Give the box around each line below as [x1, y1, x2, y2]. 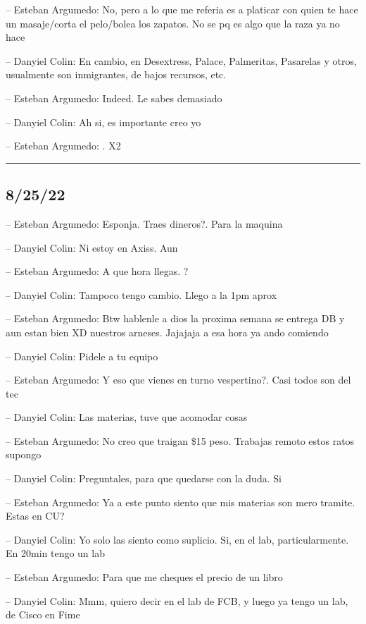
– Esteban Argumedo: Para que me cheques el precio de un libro [6, 570, 283, 585]
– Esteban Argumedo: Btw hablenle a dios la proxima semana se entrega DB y [6, 311, 345, 326]
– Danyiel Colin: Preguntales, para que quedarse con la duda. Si [6, 471, 282, 486]
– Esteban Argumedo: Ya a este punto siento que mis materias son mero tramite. [6, 494, 355, 509]
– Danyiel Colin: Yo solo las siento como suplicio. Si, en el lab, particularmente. [6, 532, 349, 546]
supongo [6, 447, 42, 462]
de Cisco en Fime [6, 607, 80, 622]
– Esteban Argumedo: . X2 [6, 138, 121, 153]
